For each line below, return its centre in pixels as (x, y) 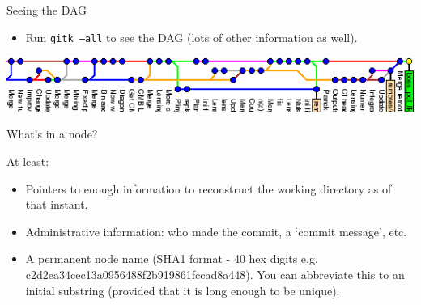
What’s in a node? (52, 134)
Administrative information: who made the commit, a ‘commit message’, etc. (216, 231)
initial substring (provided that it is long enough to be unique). (183, 290)
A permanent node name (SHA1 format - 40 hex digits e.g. (172, 258)
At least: (28, 161)
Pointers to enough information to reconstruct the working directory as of (208, 188)
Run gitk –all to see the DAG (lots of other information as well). (191, 37)
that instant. (57, 204)
